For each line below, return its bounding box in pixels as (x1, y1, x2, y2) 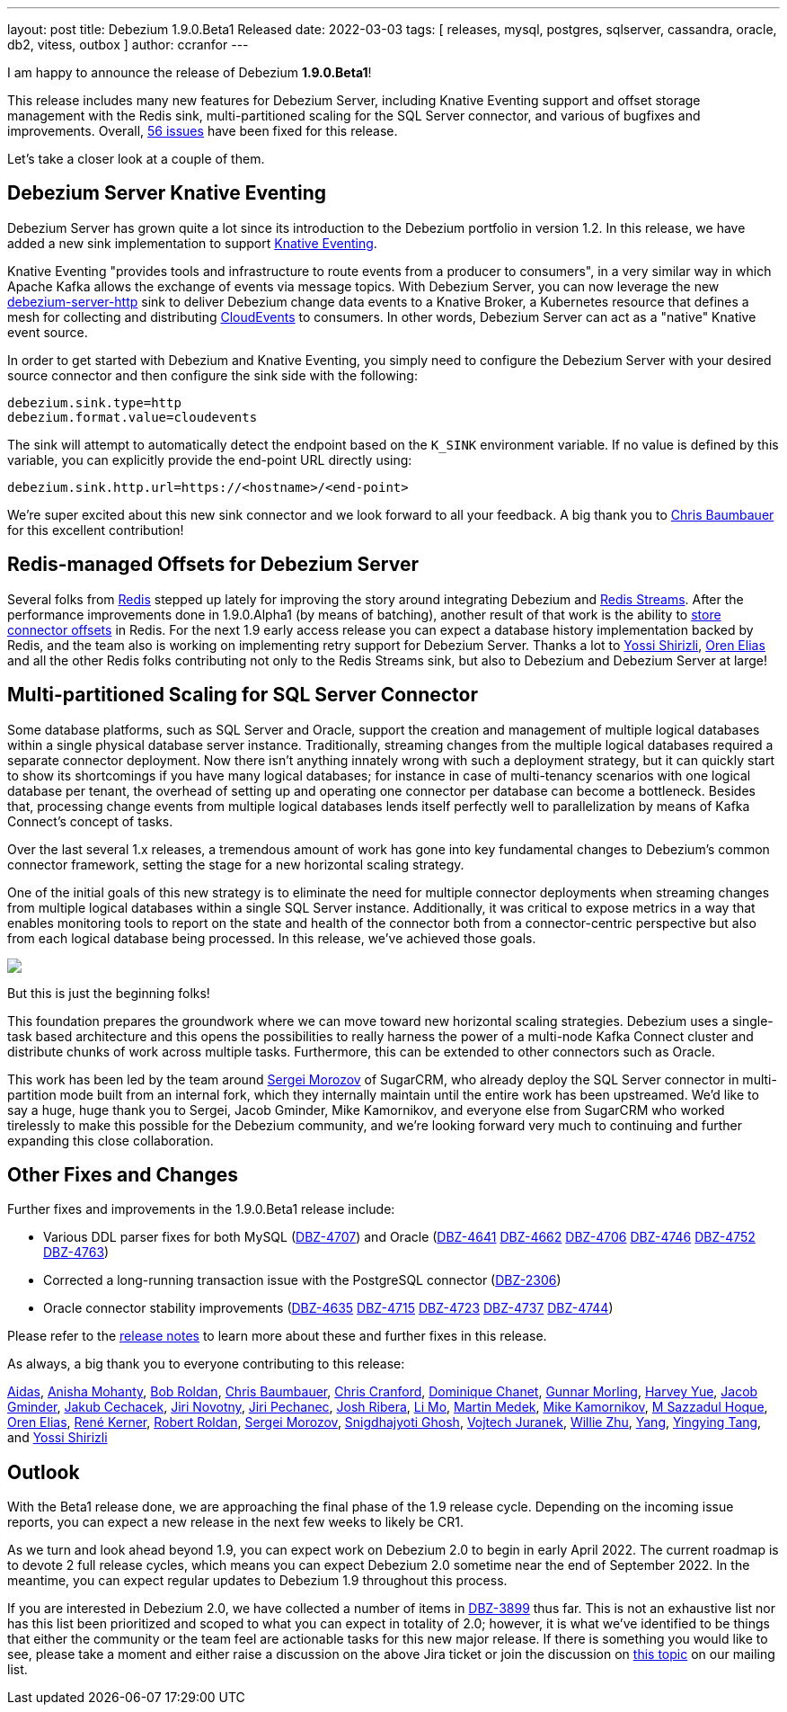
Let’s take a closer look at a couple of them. (7, 151, 265, 166)
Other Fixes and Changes (7, 1163, 238, 1186)
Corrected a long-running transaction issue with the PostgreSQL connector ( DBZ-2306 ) (43, 1272, 562, 1288)
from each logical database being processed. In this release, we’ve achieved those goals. (7, 930, 536, 946)
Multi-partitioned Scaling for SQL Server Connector (7, 683, 479, 707)
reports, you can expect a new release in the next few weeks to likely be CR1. (7, 1514, 464, 1530)
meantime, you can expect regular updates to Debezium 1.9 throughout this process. (7, 1573, 508, 1589)
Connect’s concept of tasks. (7, 813, 173, 829)
